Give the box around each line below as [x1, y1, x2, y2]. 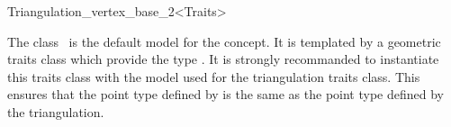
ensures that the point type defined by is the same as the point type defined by [7, 85, 444, 104]
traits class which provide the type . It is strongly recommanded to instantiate [7, 50, 439, 68]
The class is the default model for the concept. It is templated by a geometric [7, 32, 441, 50]
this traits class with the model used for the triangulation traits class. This [7, 67, 420, 86]
